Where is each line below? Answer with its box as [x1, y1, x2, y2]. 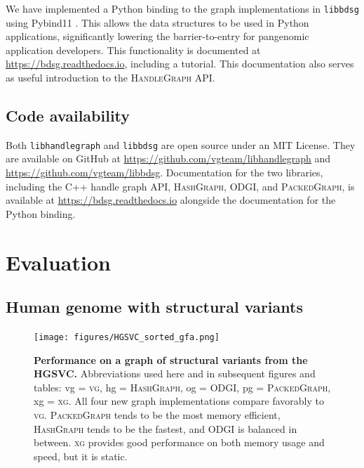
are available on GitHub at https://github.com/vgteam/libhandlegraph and [6, 151, 331, 166]
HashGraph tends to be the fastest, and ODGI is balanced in [34, 421, 297, 436]
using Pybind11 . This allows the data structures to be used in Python [6, 15, 309, 30]
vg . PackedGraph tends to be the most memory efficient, [34, 408, 281, 422]
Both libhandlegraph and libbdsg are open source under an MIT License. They [6, 137, 356, 152]
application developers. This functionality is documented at [6, 42, 261, 57]
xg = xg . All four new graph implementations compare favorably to [34, 394, 324, 408]
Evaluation [6, 247, 111, 276]
